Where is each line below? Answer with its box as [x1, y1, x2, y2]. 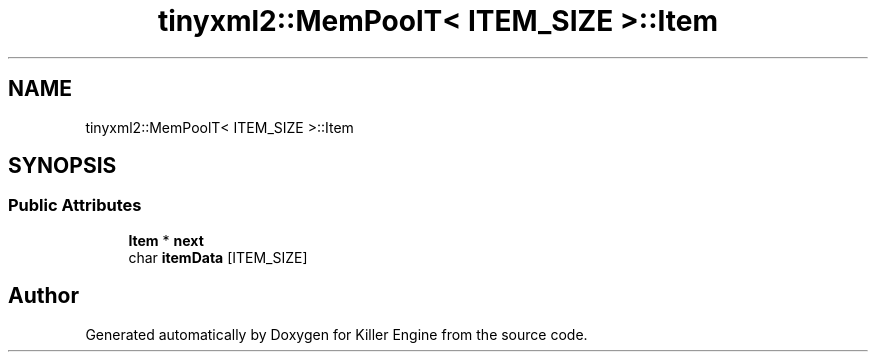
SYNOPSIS [8, 153, 117, 179]
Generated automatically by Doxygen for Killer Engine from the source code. [85, 325, 588, 343]
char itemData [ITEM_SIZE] [128, 248, 308, 266]
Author [8, 283, 79, 309]
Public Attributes [8, 195, 142, 216]
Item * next [128, 231, 204, 249]
